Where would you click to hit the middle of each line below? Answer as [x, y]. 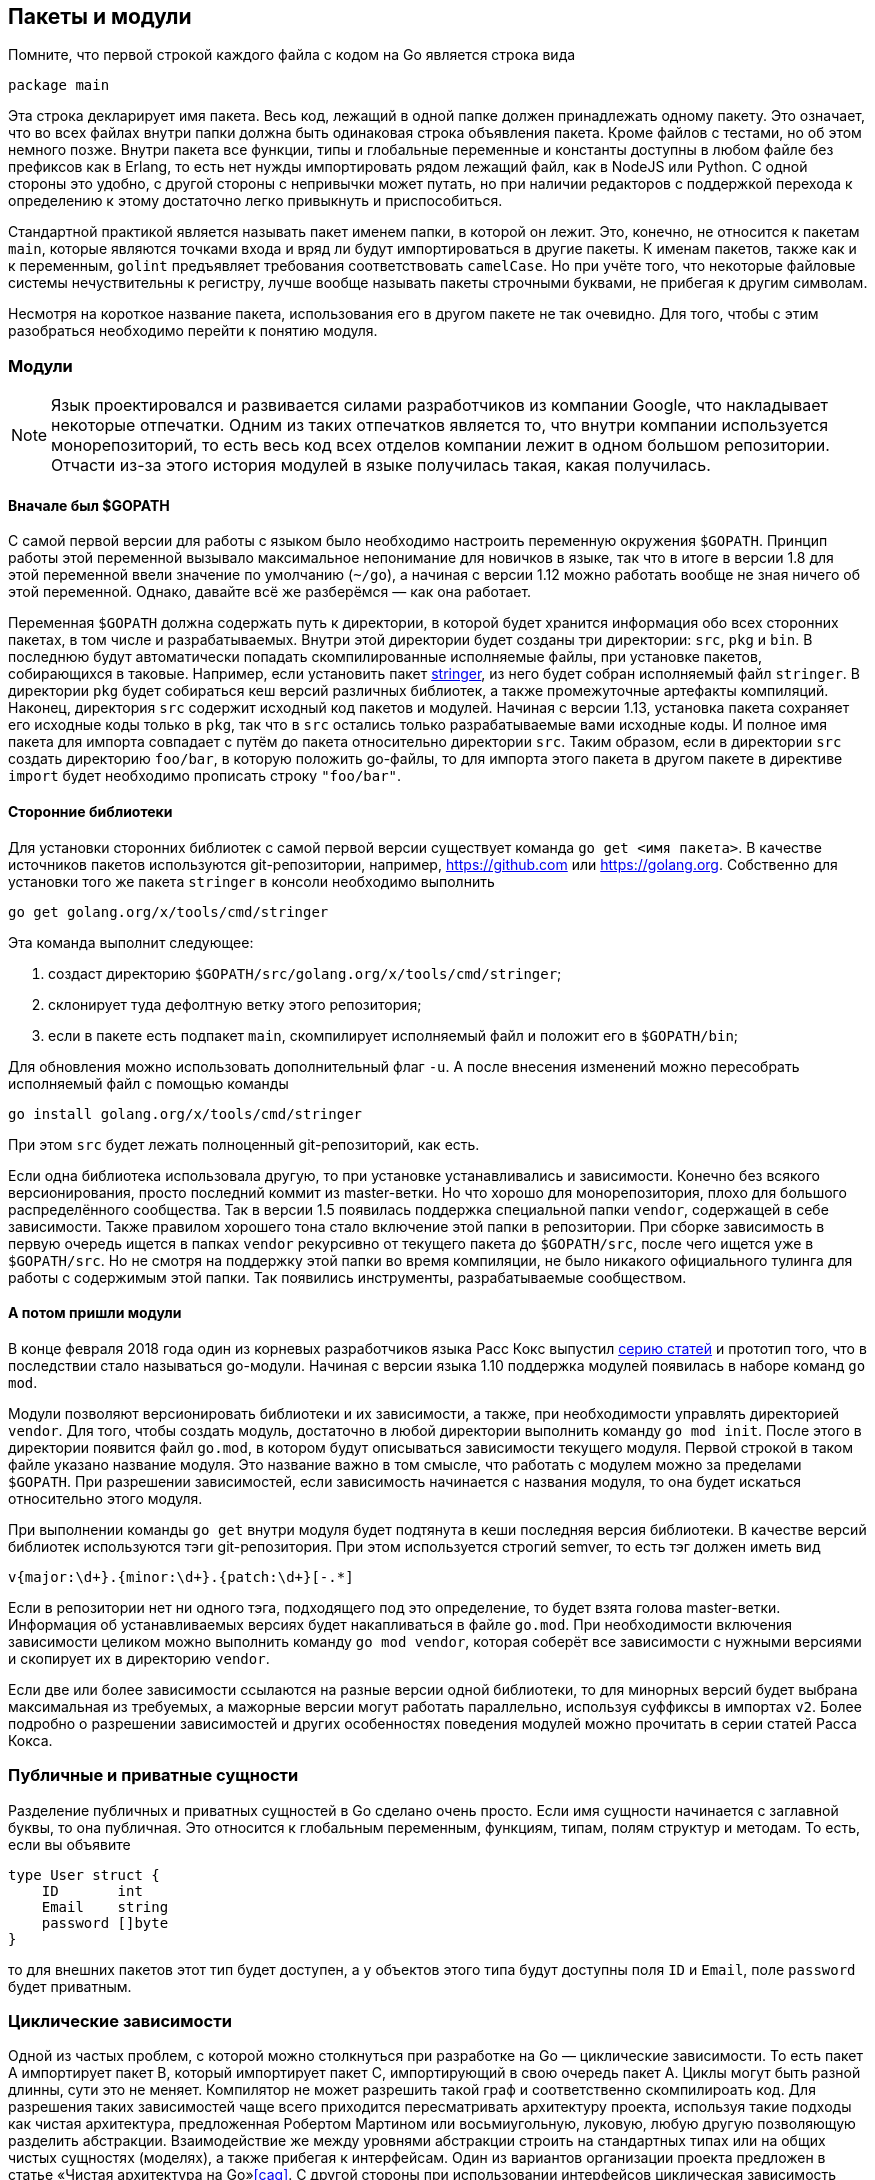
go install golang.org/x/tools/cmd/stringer [185, 1113]
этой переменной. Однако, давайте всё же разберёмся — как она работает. [270, 592]
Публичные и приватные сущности [153, 1775]
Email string [105, 1906]
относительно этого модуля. [105, 1498]
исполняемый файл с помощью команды [148, 1083]
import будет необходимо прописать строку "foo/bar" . [205, 776]
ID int [92, 1890]
